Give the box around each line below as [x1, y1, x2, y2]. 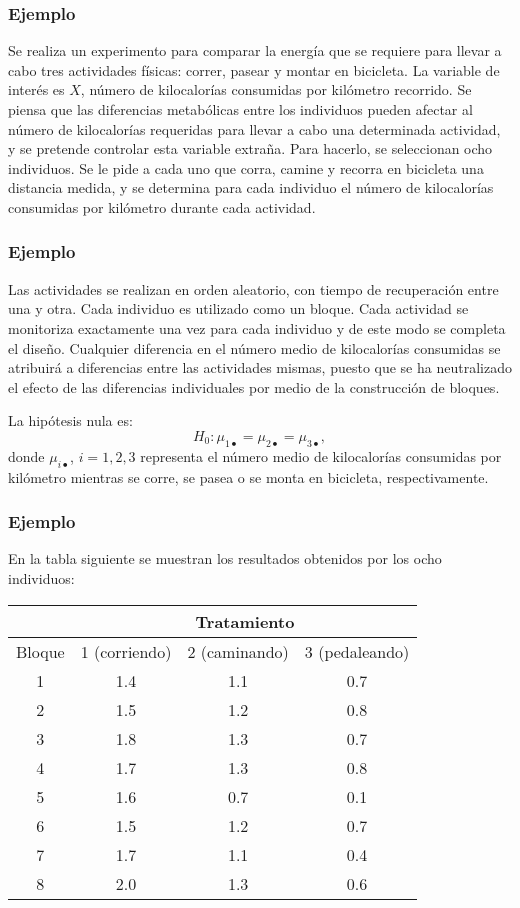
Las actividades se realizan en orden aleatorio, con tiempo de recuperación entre [8, 278, 499, 299]
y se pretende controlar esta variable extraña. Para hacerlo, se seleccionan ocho [8, 138, 493, 159]
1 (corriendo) [80, 639, 172, 663]
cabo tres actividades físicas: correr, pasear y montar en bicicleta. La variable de [8, 59, 500, 80]
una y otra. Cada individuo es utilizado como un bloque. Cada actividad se [8, 298, 469, 319]
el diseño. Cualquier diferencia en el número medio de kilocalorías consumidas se [8, 337, 501, 358]
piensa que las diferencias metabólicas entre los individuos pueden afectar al [8, 99, 473, 119]
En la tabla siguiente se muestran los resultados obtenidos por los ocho [8, 548, 442, 569]
